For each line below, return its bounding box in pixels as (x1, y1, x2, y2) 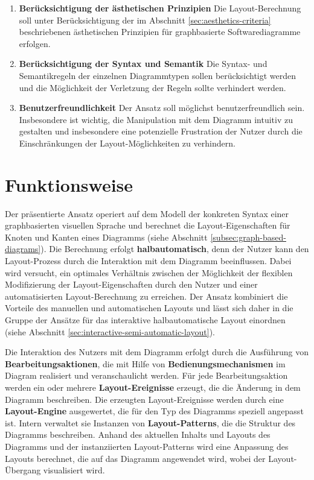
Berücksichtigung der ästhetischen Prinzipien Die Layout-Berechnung (19, 2, 301, 14)
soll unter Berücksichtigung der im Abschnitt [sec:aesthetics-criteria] (19, 13, 271, 26)
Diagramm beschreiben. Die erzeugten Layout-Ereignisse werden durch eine (5, 393, 284, 405)
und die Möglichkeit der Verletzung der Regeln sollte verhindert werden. (19, 81, 286, 93)
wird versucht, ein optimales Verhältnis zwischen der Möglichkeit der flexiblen (5, 266, 293, 279)
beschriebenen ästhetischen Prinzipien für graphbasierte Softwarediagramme (19, 25, 301, 38)
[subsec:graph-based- (210, 230, 286, 243)
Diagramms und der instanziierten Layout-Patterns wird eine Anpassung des (5, 440, 289, 452)
